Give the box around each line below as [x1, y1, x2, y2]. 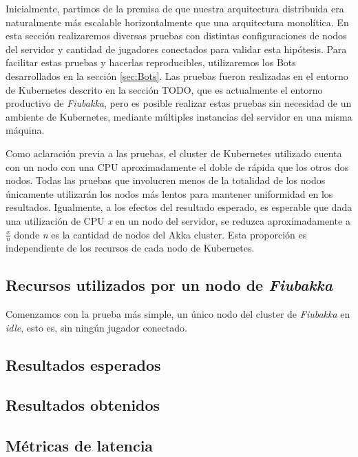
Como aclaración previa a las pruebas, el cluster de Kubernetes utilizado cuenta [6, 145, 342, 160]
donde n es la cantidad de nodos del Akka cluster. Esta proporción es [14, 227, 307, 241]
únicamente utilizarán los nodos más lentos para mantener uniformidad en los [6, 186, 333, 201]
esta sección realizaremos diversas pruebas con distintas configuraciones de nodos [6, 28, 347, 43]
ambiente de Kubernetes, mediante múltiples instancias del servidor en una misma [6, 109, 352, 123]
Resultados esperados [6, 354, 161, 375]
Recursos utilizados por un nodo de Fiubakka [6, 274, 333, 296]
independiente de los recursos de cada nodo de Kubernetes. [6, 241, 255, 255]
